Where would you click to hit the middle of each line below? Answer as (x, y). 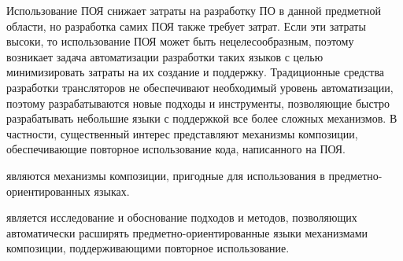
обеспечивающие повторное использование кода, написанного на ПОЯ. (176, 149)
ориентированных (48, 191)
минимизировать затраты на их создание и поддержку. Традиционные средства (196, 72)
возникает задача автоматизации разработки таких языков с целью (165, 56)
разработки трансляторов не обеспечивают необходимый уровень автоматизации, (200, 87)
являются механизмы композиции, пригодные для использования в (166, 175)
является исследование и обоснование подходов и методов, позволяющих (182, 217)
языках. (112, 191)
